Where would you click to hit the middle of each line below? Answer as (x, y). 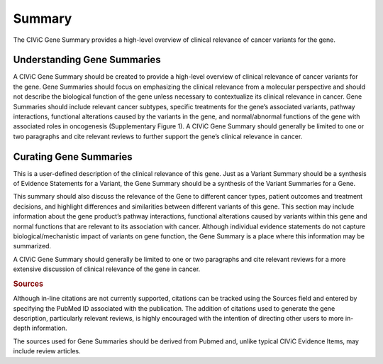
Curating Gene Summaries (73, 156)
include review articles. (47, 351)
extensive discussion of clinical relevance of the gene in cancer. (107, 269)
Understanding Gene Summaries (87, 60)
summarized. (32, 246)
